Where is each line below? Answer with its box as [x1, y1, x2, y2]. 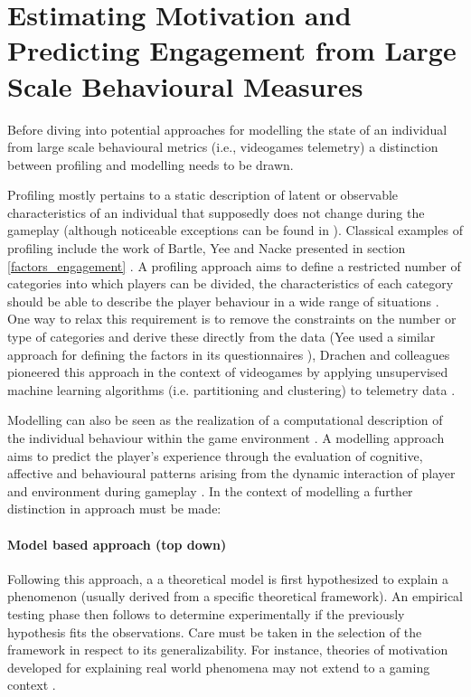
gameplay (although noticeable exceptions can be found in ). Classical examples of [7, 221, 463, 240]
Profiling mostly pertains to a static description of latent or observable [7, 185, 399, 204]
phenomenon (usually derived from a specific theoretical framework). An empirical [7, 587, 464, 606]
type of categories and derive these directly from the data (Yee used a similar [7, 327, 436, 346]
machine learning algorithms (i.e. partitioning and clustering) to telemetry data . [7, 380, 456, 399]
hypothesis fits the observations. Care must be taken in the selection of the [7, 622, 422, 641]
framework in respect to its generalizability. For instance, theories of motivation [7, 640, 448, 659]
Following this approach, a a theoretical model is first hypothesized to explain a [7, 569, 448, 588]
